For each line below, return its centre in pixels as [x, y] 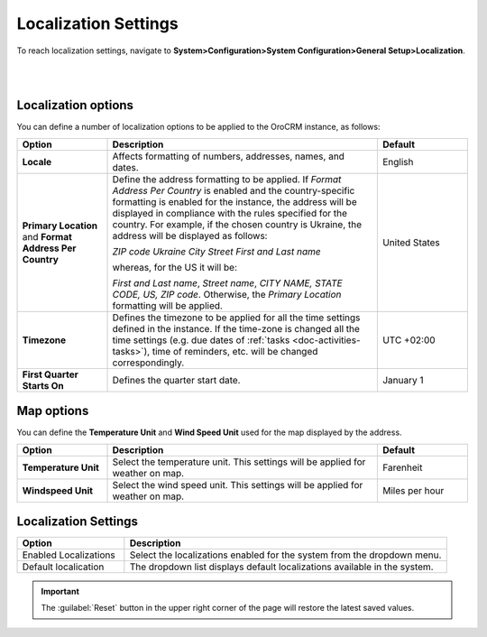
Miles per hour [413, 490]
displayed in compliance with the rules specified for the [230, 213]
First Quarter [50, 374]
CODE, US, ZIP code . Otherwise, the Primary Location [227, 294]
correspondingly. [148, 363]
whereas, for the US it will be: [175, 267]
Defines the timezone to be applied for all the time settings [236, 318]
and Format [47, 236]
